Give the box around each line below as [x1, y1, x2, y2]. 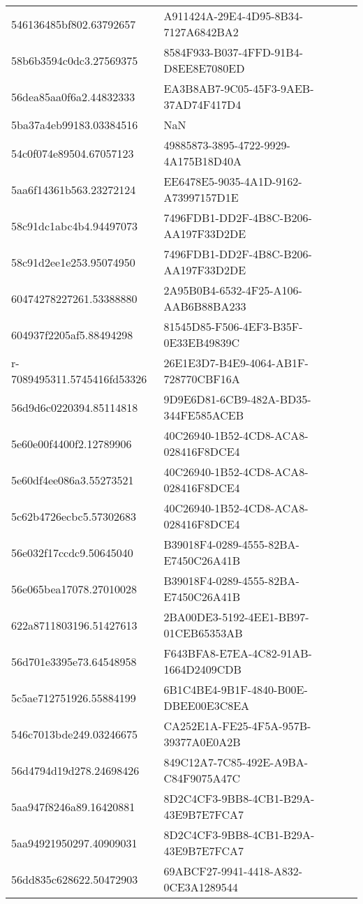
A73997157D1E [163, 189, 239, 205]
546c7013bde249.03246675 [11, 725, 138, 742]
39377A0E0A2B [163, 734, 241, 750]
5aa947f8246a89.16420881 [11, 798, 135, 815]
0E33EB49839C [163, 334, 240, 350]
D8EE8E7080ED [163, 60, 245, 76]
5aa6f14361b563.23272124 [11, 181, 136, 198]
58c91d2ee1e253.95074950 [11, 253, 135, 270]
